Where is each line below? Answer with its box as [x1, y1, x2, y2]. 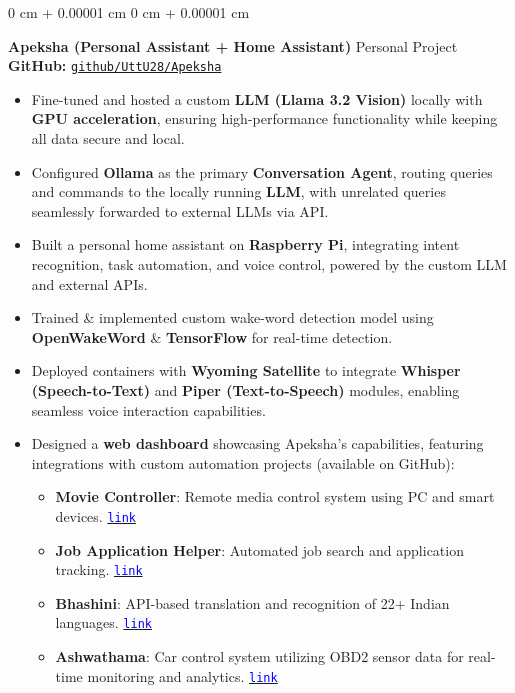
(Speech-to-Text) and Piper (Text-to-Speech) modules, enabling [31, 379, 460, 400]
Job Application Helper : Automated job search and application [55, 539, 464, 560]
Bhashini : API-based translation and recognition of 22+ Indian [55, 592, 450, 613]
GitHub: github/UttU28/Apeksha [8, 55, 222, 76]
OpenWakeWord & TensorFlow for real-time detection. [31, 326, 393, 347]
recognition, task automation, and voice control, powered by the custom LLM [31, 254, 507, 274]
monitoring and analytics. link [87, 665, 278, 686]
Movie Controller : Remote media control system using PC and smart [55, 486, 495, 507]
